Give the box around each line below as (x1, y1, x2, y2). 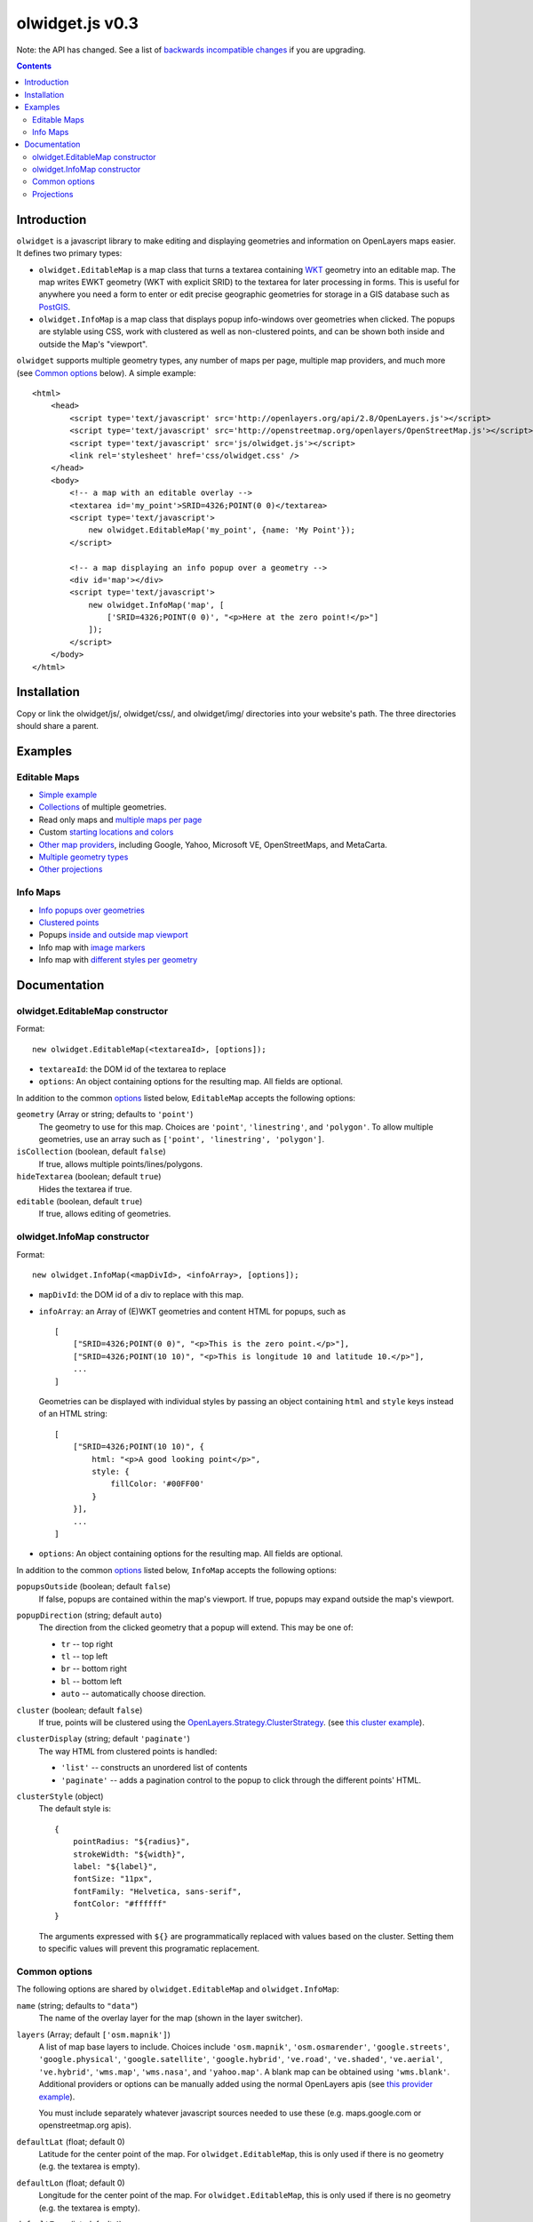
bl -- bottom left (60, 1675, 123, 1686)
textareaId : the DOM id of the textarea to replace (38, 1064, 227, 1075)
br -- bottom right (60, 1663, 128, 1674)
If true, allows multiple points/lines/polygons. (38, 1158, 203, 1169)
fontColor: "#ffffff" (72, 1898, 168, 1909)
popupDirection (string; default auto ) (16, 1610, 163, 1620)
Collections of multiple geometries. (38, 802, 167, 812)
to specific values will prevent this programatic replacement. (38, 1943, 260, 1954)
